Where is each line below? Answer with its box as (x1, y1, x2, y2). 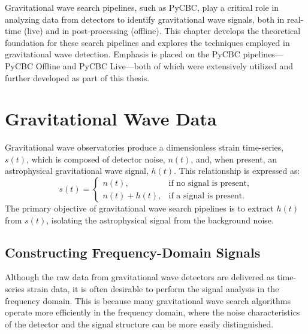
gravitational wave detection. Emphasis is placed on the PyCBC (5, 48, 240, 60)
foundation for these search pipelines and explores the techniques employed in (5, 36, 290, 48)
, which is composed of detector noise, (26, 152, 165, 165)
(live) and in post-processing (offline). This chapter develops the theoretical (23, 24, 301, 37)
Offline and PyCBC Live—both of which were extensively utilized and (35, 59, 293, 72)
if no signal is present (168, 179, 247, 188)
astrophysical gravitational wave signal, (5, 164, 149, 177)
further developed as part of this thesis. (5, 71, 150, 84)
